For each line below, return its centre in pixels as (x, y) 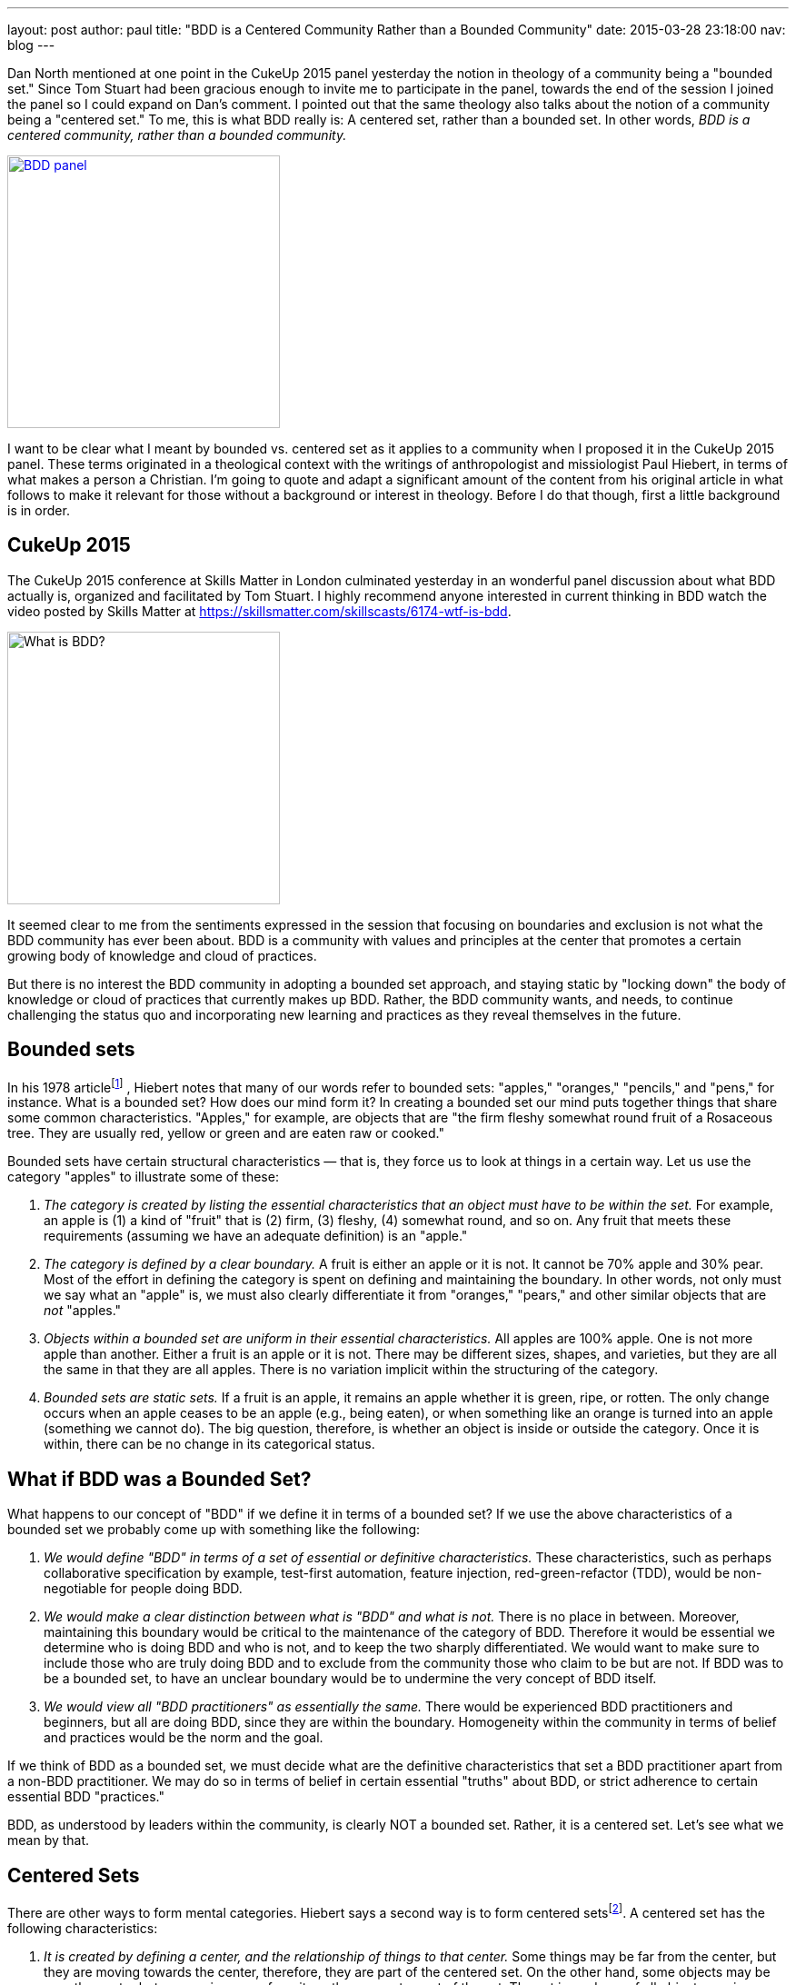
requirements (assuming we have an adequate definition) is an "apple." (256, 1236)
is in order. (39, 510)
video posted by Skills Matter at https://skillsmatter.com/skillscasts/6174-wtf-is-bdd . (259, 611)
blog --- (31, 45)
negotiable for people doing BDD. (143, 1589)
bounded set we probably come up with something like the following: (214, 1530)
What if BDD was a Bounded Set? (159, 1479)
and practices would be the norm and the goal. (184, 1738)
